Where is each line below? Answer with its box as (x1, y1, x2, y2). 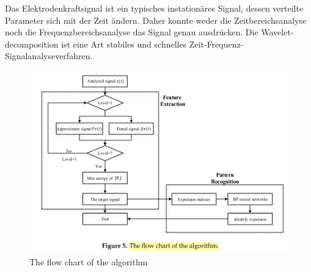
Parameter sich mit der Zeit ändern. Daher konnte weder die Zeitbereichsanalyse (5, 13, 307, 26)
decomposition (5, 37, 59, 50)
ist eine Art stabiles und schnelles (61, 37, 187, 50)
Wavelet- (261, 26, 294, 38)
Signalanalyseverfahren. (5, 49, 93, 62)
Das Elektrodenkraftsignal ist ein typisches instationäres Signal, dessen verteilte (5, 2, 304, 14)
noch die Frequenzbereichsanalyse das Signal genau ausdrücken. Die (5, 26, 258, 38)
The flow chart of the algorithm (29, 256, 148, 268)
